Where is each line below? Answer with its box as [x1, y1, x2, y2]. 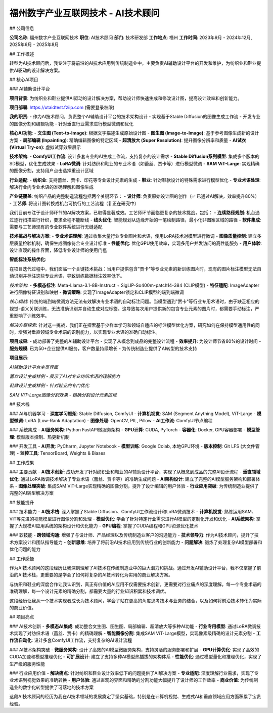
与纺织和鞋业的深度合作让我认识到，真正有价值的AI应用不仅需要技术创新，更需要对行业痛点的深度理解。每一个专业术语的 [9, 581, 262, 587]
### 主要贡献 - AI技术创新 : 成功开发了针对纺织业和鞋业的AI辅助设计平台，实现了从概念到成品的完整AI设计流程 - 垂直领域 [9, 469, 261, 475]
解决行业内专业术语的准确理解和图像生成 [9, 184, 94, 190]
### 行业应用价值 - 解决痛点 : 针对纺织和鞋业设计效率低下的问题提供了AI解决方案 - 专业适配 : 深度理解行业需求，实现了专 [9, 670, 259, 676]
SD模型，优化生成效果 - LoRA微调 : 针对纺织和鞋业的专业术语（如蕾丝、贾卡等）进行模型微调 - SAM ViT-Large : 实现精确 [9, 160, 260, 166]
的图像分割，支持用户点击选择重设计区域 [9, 167, 94, 174]
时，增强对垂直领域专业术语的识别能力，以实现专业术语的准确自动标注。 [9, 329, 160, 335]
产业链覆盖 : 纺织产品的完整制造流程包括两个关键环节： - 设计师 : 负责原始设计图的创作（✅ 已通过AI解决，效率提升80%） [9, 193, 260, 199]
